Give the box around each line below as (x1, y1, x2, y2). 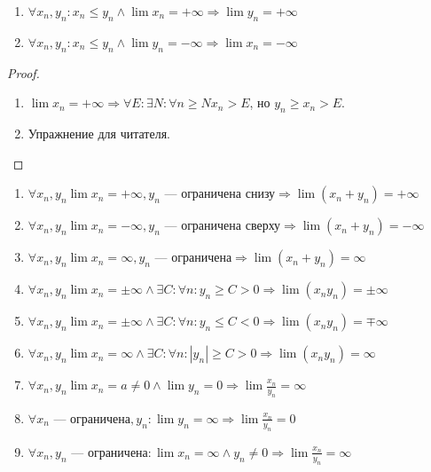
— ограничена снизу (164, 188, 276, 201)
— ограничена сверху (164, 220, 281, 233)
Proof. (7, 63, 40, 82)
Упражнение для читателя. (27, 123, 170, 142)
